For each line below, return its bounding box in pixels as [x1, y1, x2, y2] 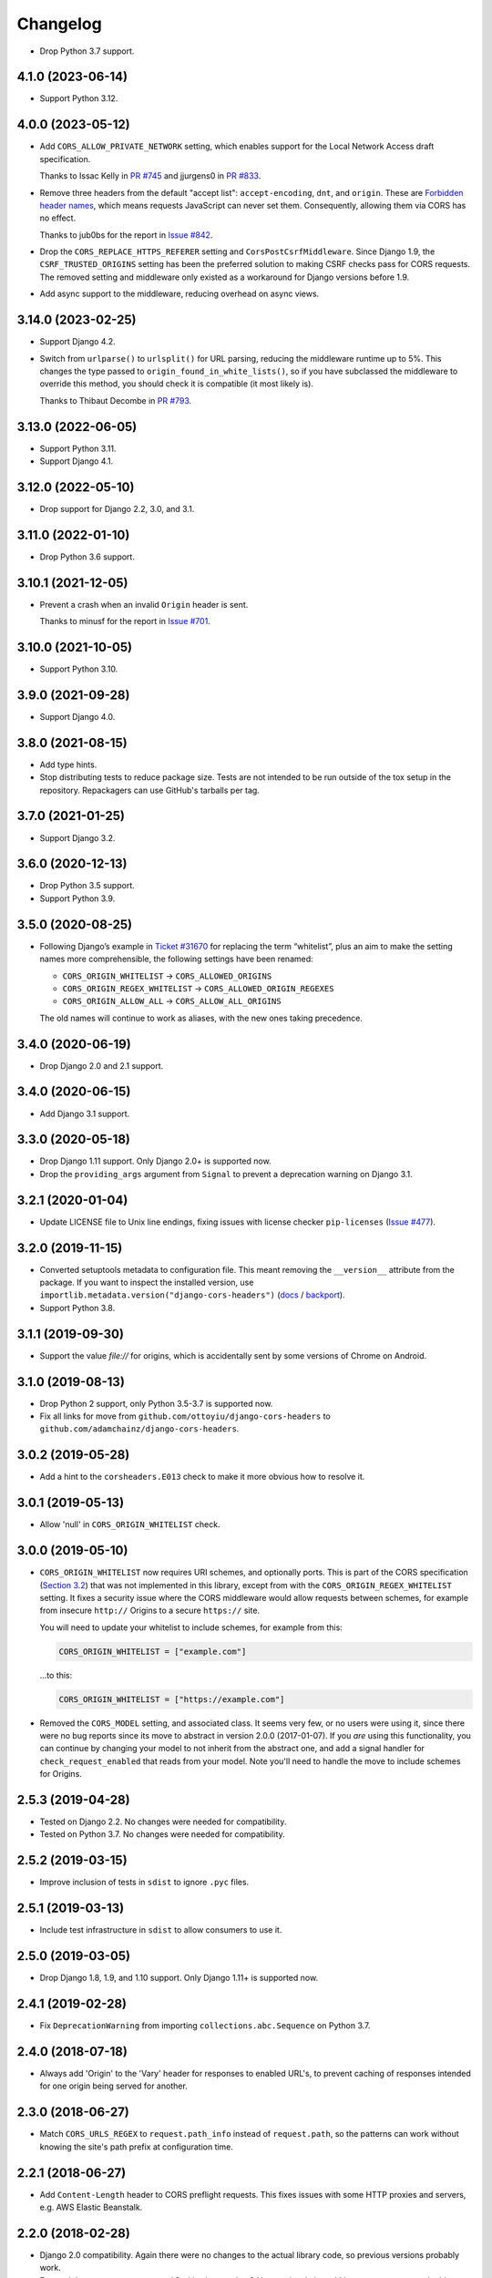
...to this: [39, 1669, 73, 1680]
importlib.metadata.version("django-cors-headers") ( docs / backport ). [39, 1289, 345, 1300]
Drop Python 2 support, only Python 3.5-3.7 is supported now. [39, 1398, 273, 1409]
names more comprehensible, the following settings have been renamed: [39, 953, 313, 965]
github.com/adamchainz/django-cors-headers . [39, 1423, 240, 1434]
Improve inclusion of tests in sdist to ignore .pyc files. [39, 1877, 250, 1888]
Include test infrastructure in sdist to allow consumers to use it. [39, 1924, 282, 1935]
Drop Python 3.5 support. [39, 880, 136, 891]
